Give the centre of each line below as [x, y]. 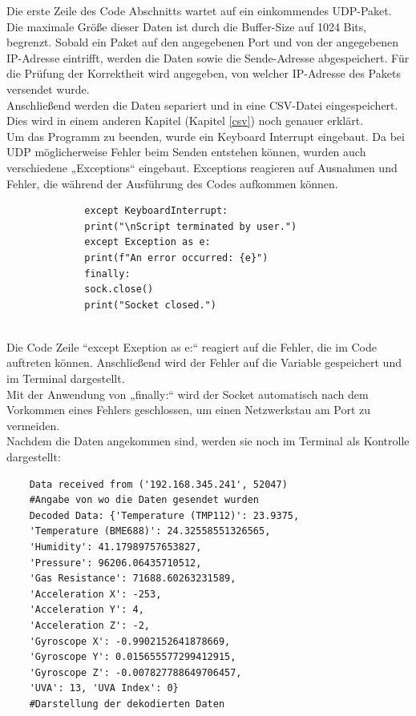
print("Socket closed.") [150, 305]
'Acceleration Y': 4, [87, 610]
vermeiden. [33, 425]
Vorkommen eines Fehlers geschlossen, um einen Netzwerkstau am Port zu [188, 410]
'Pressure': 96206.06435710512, [115, 563]
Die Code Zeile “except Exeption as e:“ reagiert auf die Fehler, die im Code [192, 346]
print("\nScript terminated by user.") [191, 226]
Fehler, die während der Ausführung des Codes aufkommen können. [172, 183]
